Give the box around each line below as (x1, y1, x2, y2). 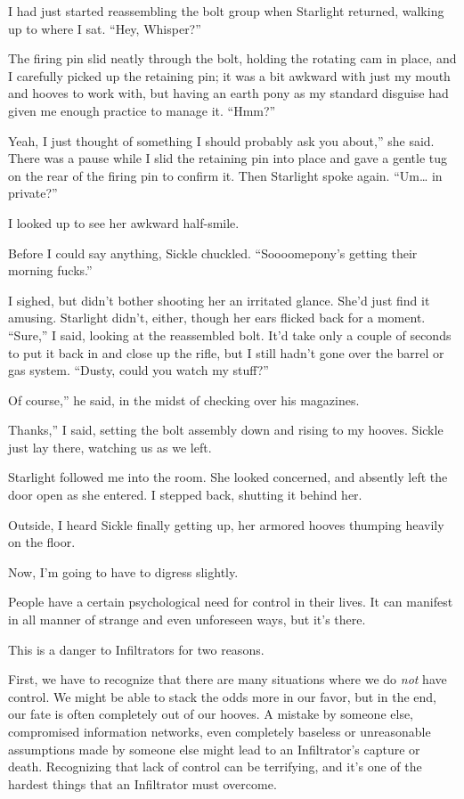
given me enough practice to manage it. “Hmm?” (8, 101, 276, 119)
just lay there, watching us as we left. (8, 437, 212, 456)
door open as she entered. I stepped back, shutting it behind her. (8, 485, 362, 504)
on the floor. (8, 533, 76, 551)
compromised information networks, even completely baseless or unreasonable (8, 722, 431, 740)
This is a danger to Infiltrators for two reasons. (8, 640, 265, 658)
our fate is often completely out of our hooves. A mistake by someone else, (8, 705, 414, 723)
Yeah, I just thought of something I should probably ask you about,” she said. (8, 131, 435, 150)
